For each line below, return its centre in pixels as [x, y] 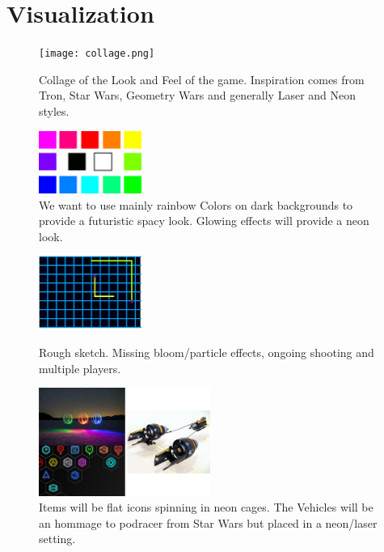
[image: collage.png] [97, 54]
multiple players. [80, 368]
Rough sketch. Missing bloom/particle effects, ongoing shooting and [207, 352]
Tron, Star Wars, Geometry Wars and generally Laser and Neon [198, 95]
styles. [54, 110]
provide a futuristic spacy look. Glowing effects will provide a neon [204, 221]
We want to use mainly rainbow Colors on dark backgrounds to [196, 204]
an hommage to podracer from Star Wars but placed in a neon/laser [208, 522]
